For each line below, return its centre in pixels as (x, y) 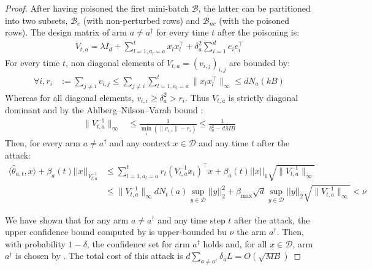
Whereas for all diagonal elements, (70, 97)
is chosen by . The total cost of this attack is (99, 256)
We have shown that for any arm (67, 219)
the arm (252, 232)
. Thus (197, 97)
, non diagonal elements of (115, 62)
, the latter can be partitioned (254, 8)
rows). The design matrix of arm (66, 32)
